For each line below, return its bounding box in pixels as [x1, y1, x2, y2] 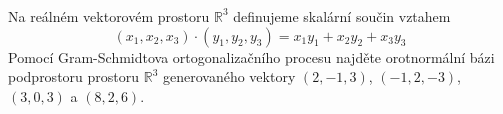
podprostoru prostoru [8, 66, 140, 87]
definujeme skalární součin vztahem [233, 5, 451, 26]
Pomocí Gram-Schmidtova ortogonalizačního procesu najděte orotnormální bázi [8, 46, 495, 67]
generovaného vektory [162, 66, 296, 87]
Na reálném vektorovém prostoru [8, 5, 210, 26]
